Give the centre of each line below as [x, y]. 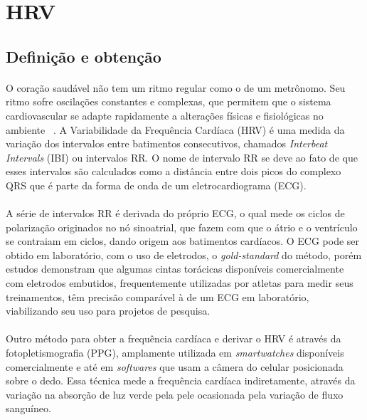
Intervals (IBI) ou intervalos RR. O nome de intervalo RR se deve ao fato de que [182, 157]
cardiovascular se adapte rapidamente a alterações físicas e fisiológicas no [165, 115]
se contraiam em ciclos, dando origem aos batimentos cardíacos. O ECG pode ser [183, 241]
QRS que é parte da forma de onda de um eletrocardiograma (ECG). [156, 185]
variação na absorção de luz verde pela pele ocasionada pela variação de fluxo [175, 394]
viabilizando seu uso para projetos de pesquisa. [108, 311]
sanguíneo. [28, 408]
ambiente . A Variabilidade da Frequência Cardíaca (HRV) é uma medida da [175, 129]
